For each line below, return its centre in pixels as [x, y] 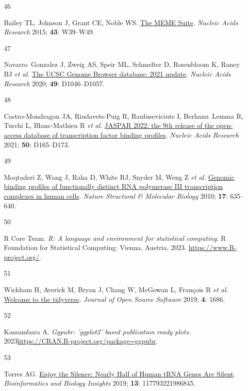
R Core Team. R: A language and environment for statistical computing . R [115, 238]
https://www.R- [213, 247]
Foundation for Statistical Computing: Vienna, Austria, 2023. [95, 247]
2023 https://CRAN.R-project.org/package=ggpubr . [81, 341]
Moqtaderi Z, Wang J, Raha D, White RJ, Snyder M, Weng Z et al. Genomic [119, 177]
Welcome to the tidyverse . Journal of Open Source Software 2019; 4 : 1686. [115, 299]
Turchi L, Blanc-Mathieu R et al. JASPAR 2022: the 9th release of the [109, 125]
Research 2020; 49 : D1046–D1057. [54, 83]
